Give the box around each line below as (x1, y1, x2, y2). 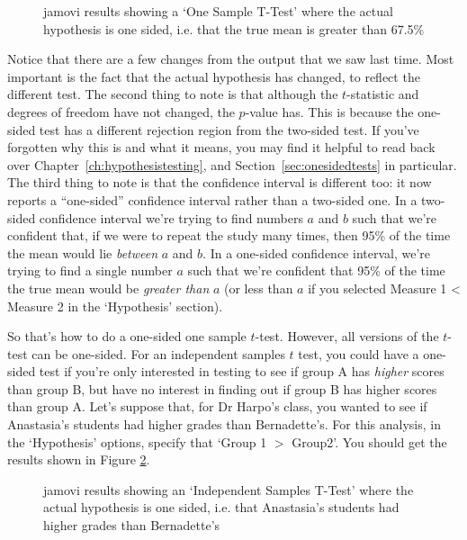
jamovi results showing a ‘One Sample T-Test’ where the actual (43, 2, 393, 20)
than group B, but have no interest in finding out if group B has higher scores (7, 379, 437, 398)
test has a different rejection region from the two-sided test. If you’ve (39, 120, 419, 139)
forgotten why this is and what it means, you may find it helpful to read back (7, 138, 436, 157)
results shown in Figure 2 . (7, 450, 150, 469)
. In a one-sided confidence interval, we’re (202, 243, 431, 262)
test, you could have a (298, 344, 419, 363)
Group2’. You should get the (292, 432, 447, 451)
